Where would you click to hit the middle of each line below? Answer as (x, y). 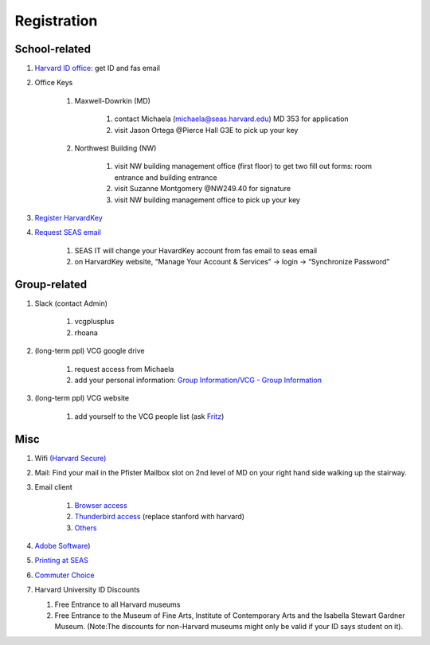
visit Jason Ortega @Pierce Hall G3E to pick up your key (206, 130)
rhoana (86, 332)
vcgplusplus (94, 322)
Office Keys (54, 83)
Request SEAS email (68, 233)
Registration (56, 21)
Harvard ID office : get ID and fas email (98, 68)
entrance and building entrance (166, 177)
